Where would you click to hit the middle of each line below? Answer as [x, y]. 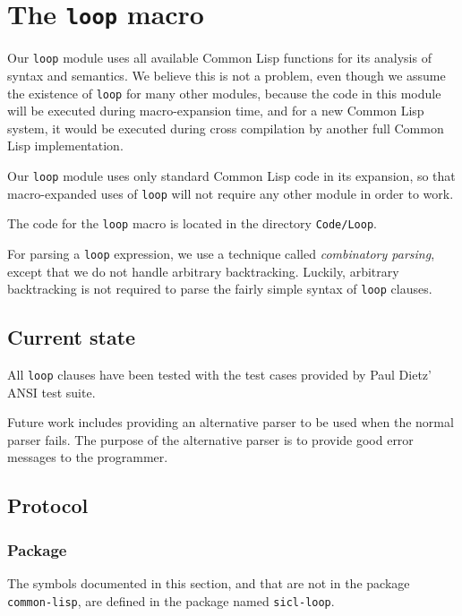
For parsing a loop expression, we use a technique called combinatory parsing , [221, 253]
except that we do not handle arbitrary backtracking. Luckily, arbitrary [203, 271]
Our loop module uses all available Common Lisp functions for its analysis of [219, 58]
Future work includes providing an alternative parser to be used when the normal [231, 422]
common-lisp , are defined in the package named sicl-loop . [171, 600]
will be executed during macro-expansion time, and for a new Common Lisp [216, 111]
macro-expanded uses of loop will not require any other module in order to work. [231, 193]
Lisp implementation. [65, 145]
